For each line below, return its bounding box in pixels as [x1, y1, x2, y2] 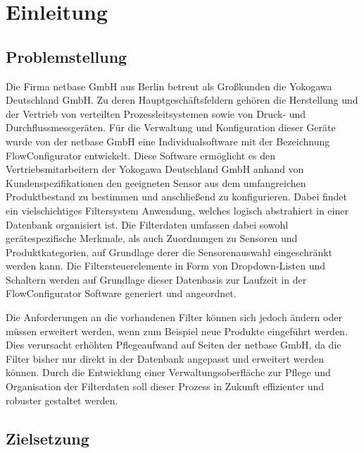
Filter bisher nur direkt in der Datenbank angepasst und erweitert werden [6, 351, 325, 366]
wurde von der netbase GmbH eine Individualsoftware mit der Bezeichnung [6, 133, 330, 148]
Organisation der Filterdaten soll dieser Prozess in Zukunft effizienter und [6, 379, 325, 394]
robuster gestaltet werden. [6, 392, 118, 407]
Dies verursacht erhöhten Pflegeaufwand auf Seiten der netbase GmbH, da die [6, 337, 341, 352]
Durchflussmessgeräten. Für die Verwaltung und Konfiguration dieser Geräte [6, 120, 336, 135]
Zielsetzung [6, 427, 89, 449]
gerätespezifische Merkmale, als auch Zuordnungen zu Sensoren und [6, 231, 298, 246]
